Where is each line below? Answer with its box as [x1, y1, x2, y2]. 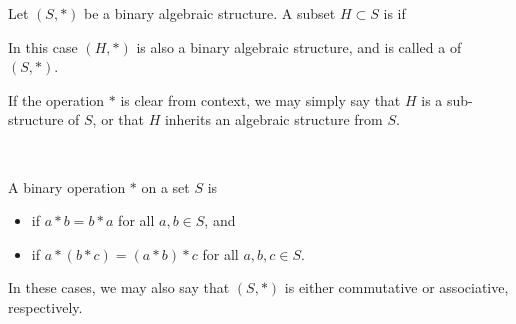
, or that [92, 109, 144, 130]
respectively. [8, 296, 83, 317]
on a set [141, 176, 190, 197]
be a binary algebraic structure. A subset [84, 3, 336, 23]
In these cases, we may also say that [8, 277, 230, 298]
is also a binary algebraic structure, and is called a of [136, 36, 462, 57]
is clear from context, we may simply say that [120, 89, 401, 110]
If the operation [8, 89, 105, 110]
